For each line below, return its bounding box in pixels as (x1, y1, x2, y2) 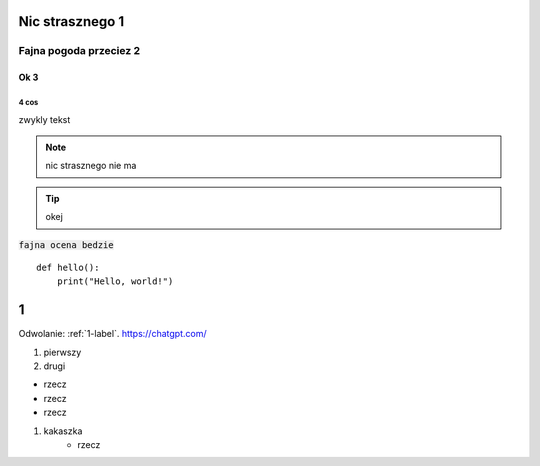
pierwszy (43, 346, 82, 358)
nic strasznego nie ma (45, 160, 137, 172)
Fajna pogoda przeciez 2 (18, 44, 141, 58)
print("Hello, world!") (56, 276, 174, 287)
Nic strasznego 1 (18, 13, 125, 30)
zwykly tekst (18, 113, 71, 125)
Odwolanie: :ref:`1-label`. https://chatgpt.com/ (18, 328, 207, 340)
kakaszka (43, 425, 83, 437)
